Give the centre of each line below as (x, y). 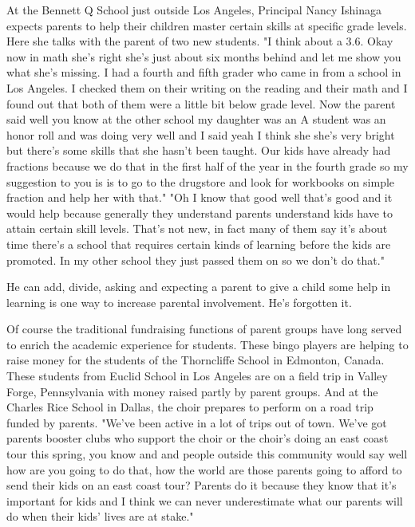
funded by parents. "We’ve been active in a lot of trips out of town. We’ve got (197, 422)
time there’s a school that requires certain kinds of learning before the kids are (199, 244)
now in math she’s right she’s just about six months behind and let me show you (204, 56)
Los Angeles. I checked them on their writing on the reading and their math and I (207, 87)
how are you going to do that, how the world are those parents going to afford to (204, 469)
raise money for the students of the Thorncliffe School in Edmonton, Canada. (196, 360)
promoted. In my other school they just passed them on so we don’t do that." (196, 260)
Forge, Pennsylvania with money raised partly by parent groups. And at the (192, 391)
